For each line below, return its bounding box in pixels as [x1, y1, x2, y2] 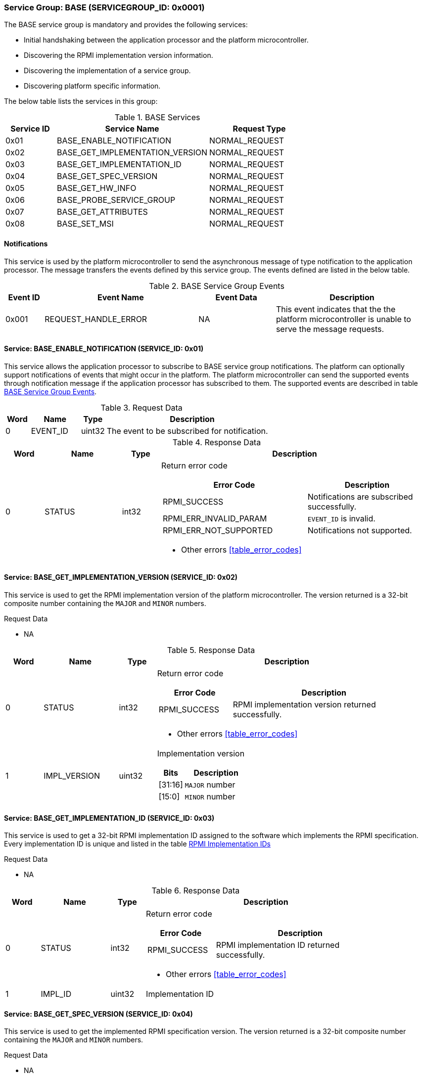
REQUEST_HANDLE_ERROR [45, 314, 147, 324]
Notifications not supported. [307, 525, 412, 535]
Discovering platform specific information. [24, 82, 161, 91]
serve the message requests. [276, 324, 384, 334]
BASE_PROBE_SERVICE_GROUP [57, 195, 176, 205]
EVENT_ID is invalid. [307, 513, 375, 523]
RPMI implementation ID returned [216, 940, 340, 950]
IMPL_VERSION [44, 771, 100, 781]
